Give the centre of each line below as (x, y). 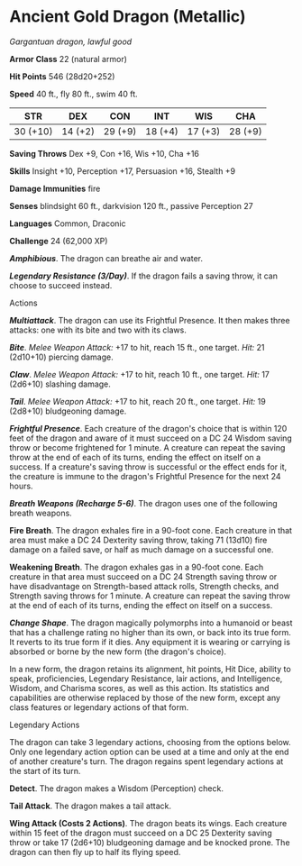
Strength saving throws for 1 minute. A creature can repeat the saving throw (150, 596)
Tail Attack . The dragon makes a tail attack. (91, 806)
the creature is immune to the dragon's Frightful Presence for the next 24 (145, 476)
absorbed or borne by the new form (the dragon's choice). (118, 652)
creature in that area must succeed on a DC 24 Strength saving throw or (143, 576)
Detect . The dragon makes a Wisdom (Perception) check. (116, 788)
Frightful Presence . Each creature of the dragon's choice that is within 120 (148, 428)
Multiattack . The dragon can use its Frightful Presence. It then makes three (150, 320)
